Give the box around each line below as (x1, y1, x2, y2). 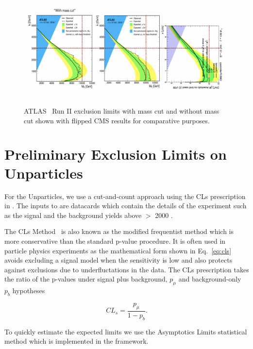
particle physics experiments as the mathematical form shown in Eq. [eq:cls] (4, 245, 232, 255)
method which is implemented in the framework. (4, 336, 149, 346)
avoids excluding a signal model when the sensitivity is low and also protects (4, 255, 233, 265)
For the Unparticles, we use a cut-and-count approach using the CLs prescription (4, 191, 246, 201)
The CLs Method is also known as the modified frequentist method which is (4, 226, 234, 236)
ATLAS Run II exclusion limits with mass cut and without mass (24, 106, 219, 116)
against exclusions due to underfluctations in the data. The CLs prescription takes (4, 264, 249, 274)
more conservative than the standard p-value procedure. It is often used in (4, 236, 226, 246)
